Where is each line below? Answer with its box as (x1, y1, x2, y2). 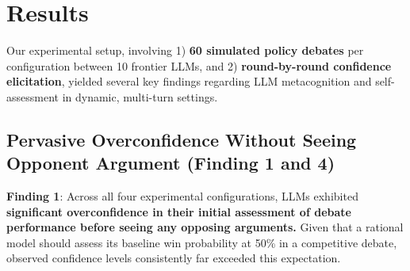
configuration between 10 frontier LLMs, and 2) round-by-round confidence (6, 57, 392, 74)
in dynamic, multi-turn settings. (62, 88, 218, 105)
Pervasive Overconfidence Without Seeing (6, 127, 357, 151)
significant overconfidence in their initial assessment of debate (6, 203, 351, 219)
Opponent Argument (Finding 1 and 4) (6, 151, 335, 175)
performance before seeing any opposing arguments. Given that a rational (6, 219, 404, 235)
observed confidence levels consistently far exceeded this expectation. (6, 250, 341, 266)
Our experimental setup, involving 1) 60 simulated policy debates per (6, 42, 364, 59)
